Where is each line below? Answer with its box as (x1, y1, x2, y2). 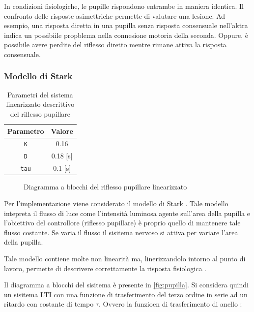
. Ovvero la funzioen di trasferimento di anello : (98, 299, 242, 309)
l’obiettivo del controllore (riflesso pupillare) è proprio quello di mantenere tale (4, 218, 241, 228)
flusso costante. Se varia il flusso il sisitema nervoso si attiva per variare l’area (4, 227, 238, 237)
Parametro (7, 125, 44, 136)
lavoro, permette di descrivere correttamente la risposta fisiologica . (4, 263, 207, 273)
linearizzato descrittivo (6, 99, 75, 109)
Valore (51, 125, 73, 136)
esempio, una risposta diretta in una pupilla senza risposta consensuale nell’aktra (4, 20, 248, 31)
